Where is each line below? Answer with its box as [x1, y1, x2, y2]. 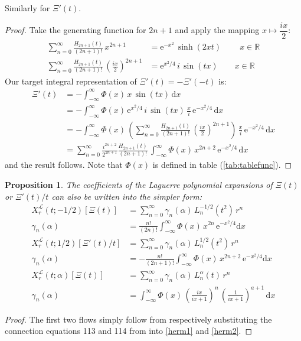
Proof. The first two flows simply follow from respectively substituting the [5, 313, 272, 325]
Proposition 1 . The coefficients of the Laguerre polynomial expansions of [5, 178, 273, 190]
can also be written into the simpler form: [51, 190, 202, 202]
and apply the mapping [175, 24, 260, 36]
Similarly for [5, 2, 50, 14]
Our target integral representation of [5, 74, 137, 87]
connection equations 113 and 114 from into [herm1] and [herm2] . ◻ [5, 324, 253, 337]
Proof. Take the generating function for [5, 24, 146, 36]
